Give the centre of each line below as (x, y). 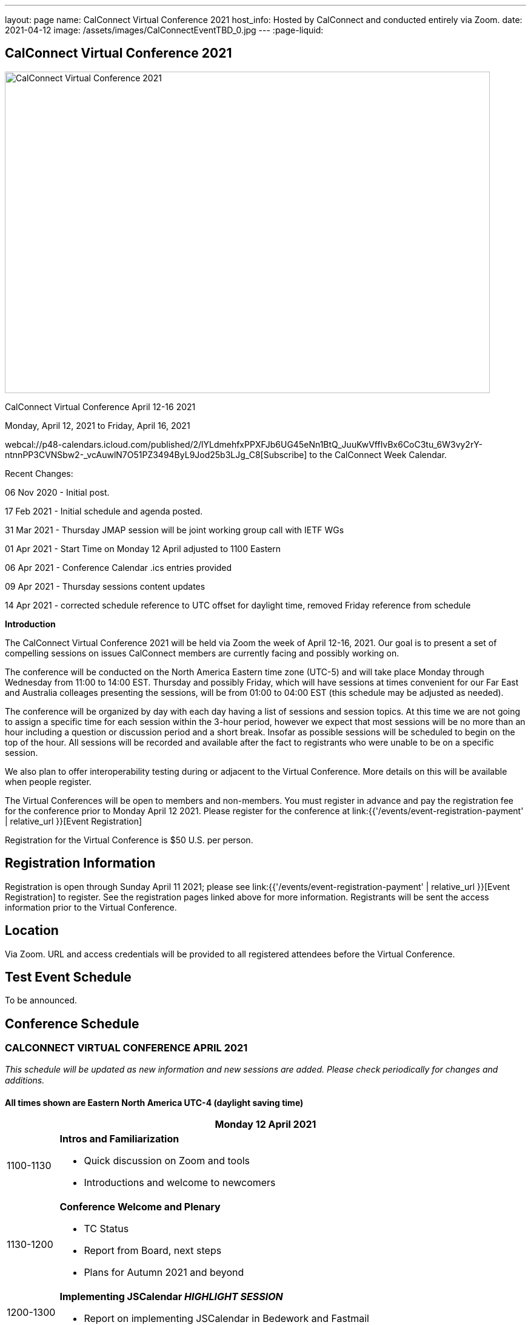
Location (32, 931)
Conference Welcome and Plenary (140, 1206)
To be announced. (41, 1000)
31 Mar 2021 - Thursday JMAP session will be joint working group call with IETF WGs (175, 530)
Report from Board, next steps (153, 1250)
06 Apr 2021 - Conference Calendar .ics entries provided (119, 567)
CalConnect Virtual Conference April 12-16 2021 (100, 406)
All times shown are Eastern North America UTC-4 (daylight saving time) (154, 1102)
